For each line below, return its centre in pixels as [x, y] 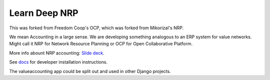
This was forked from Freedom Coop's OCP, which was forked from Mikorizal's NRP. [96, 28]
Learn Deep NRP [44, 13]
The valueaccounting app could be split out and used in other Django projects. [90, 71]
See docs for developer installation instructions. [58, 62]
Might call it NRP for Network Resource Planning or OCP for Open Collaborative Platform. [101, 44]
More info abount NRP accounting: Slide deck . [57, 53]
